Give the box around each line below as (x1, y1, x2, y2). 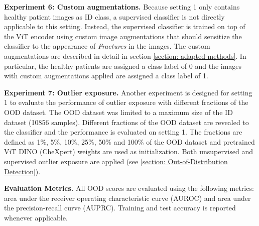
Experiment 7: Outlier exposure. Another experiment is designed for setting (4, 87, 252, 97)
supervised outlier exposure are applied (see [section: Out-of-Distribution (4, 156, 228, 166)
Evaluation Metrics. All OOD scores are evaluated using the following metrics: (4, 183, 254, 193)
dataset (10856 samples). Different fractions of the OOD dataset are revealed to (4, 117, 249, 127)
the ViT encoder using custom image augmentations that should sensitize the (4, 31, 242, 41)
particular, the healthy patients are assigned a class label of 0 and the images (4, 60, 242, 71)
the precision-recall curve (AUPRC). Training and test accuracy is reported (4, 202, 236, 213)
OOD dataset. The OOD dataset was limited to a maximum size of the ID (4, 106, 233, 117)
